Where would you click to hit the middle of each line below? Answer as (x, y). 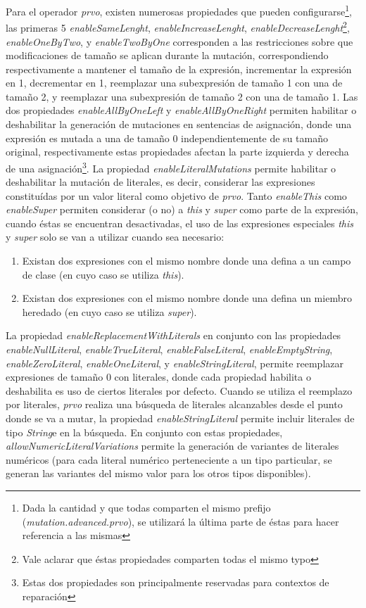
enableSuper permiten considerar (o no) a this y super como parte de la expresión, (182, 209)
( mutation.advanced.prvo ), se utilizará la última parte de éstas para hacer (181, 521)
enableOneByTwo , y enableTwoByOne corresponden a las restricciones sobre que (179, 41)
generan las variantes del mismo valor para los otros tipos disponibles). (158, 473)
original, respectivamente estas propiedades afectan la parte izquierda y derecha (177, 152)
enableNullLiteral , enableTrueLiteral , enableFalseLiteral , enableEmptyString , (169, 349)
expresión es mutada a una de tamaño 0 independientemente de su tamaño (167, 138)
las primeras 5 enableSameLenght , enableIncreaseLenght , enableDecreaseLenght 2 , (178, 26)
